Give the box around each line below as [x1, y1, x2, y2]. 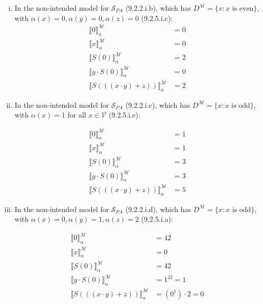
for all [67, 109, 86, 120]
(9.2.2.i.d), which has [125, 203, 191, 214]
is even [232, 5, 254, 12]
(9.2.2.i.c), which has [125, 99, 190, 110]
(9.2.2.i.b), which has [125, 3, 191, 13]
